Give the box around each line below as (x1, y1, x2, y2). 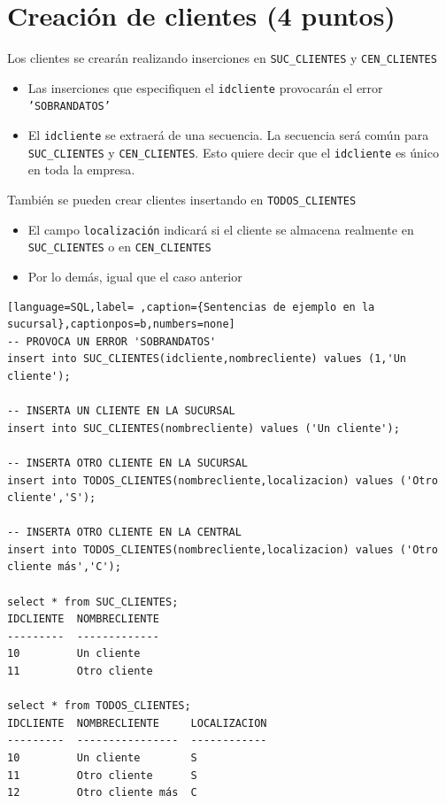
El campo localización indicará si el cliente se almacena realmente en (27, 220, 414, 238)
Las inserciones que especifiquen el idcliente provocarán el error (27, 78, 383, 97)
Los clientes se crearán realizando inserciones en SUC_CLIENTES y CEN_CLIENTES (7, 49, 437, 67)
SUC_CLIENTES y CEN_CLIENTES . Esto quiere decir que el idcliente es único (27, 143, 439, 161)
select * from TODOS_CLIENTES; (7, 699, 191, 713)
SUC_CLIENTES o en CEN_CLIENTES (27, 237, 211, 256)
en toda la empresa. (27, 160, 135, 179)
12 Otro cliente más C (7, 786, 197, 799)
